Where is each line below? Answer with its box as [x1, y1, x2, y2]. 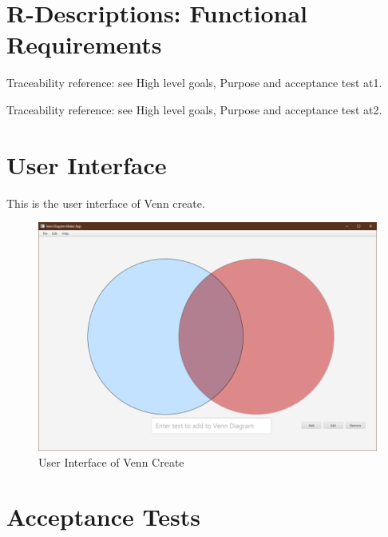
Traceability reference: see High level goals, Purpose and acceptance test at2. [6, 101, 382, 117]
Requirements [6, 28, 162, 61]
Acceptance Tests [6, 500, 200, 533]
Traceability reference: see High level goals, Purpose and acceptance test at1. [6, 74, 382, 91]
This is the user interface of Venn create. [6, 194, 205, 211]
